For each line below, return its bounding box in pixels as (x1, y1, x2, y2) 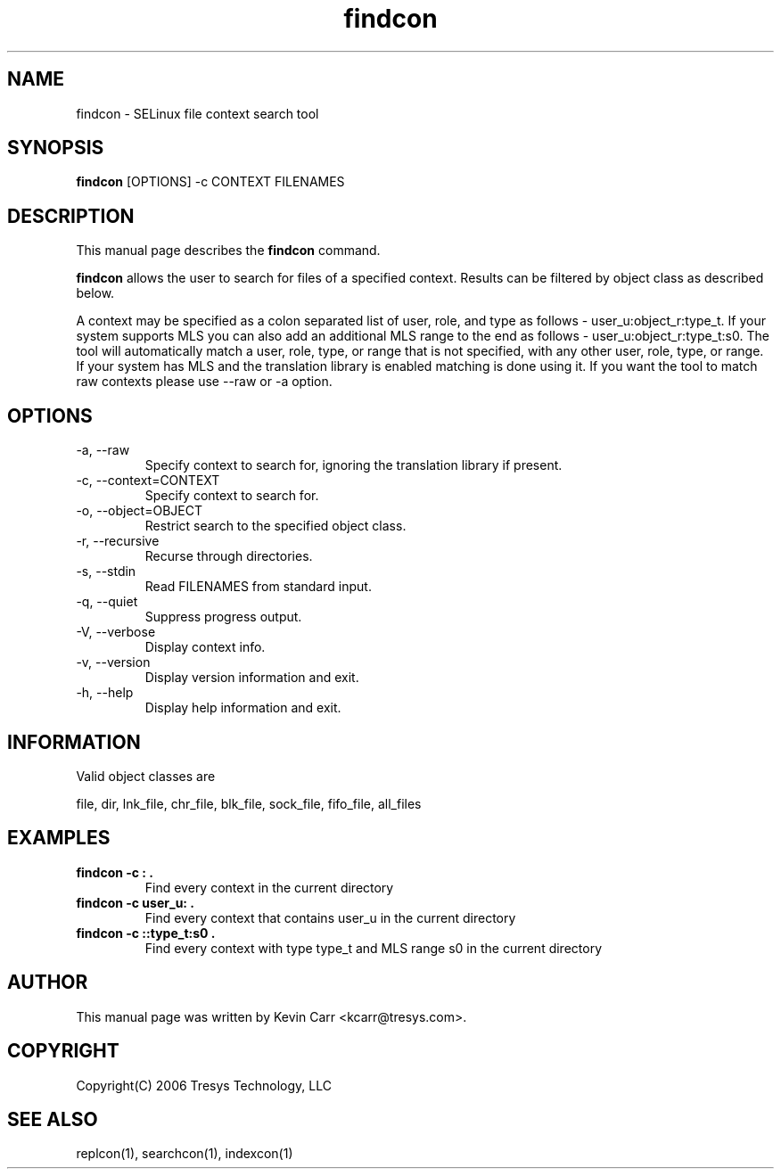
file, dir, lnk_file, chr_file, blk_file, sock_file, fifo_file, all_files (76, 795, 422, 811)
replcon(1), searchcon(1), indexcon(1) (76, 1146, 293, 1162)
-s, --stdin (76, 563, 136, 580)
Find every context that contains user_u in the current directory (144, 909, 516, 925)
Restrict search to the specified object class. (144, 518, 407, 534)
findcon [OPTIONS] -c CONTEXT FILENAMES (76, 174, 345, 190)
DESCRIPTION (7, 204, 135, 227)
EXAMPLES (7, 826, 111, 850)
